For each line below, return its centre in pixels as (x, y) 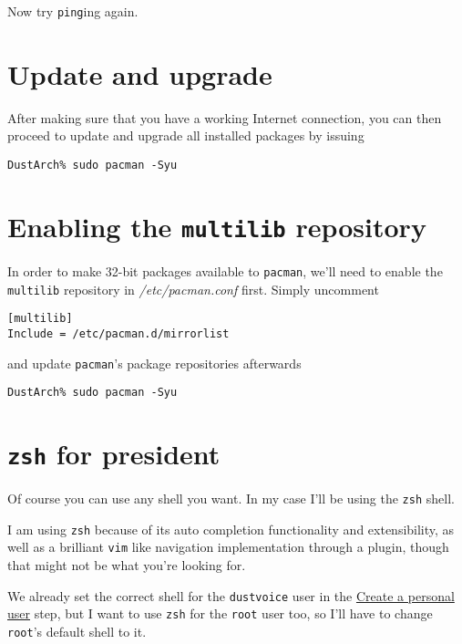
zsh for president (114, 453)
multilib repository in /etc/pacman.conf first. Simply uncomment (193, 289)
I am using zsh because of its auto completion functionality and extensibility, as (231, 529)
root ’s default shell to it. (77, 631)
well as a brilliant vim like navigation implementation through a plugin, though (228, 547)
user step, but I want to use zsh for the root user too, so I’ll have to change (220, 613)
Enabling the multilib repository (217, 226)
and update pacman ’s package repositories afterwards (154, 363)
